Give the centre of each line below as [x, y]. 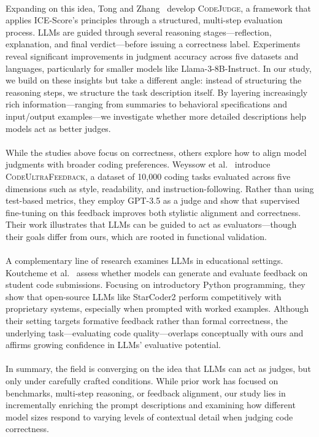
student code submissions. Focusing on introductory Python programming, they [156, 284]
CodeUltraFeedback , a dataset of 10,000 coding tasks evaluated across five [148, 176]
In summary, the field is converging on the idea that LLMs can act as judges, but [158, 369]
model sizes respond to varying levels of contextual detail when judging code [149, 416]
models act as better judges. [58, 128]
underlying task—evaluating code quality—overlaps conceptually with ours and [155, 332]
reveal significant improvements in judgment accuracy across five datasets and [152, 56]
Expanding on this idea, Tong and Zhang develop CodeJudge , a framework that [158, 8]
